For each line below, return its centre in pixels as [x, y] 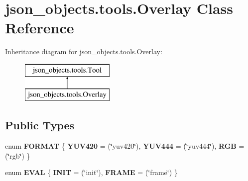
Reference [40, 28]
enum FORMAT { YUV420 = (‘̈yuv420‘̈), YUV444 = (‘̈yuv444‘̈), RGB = [125, 146]
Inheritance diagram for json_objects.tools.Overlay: [84, 51]
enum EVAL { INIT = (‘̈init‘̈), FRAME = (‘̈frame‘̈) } [91, 172]
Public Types [40, 125]
